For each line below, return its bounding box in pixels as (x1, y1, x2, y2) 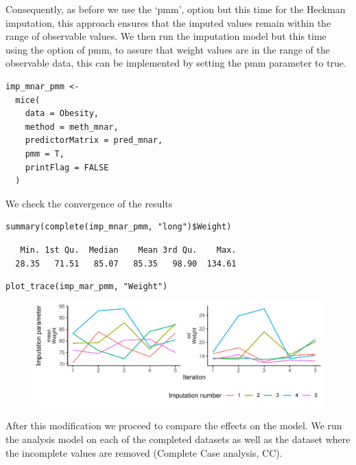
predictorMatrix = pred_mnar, (25, 135, 163, 146)
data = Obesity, (25, 109, 99, 119)
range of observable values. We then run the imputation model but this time (5, 29, 327, 43)
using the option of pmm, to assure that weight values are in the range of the (5, 42, 330, 56)
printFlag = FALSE (25, 162, 109, 172)
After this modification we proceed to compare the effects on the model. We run (5, 418, 342, 433)
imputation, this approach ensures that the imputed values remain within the (5, 15, 331, 30)
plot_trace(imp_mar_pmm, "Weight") (5, 282, 168, 292)
